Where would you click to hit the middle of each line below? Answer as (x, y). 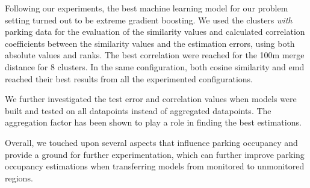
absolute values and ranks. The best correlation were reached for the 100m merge (155, 55)
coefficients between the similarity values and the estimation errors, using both (150, 43)
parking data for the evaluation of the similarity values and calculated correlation (155, 32)
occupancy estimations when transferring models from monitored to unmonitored (155, 166)
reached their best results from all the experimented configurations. (129, 78)
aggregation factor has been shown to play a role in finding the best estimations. (153, 122)
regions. (19, 177)
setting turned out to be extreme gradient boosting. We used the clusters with (149, 20)
